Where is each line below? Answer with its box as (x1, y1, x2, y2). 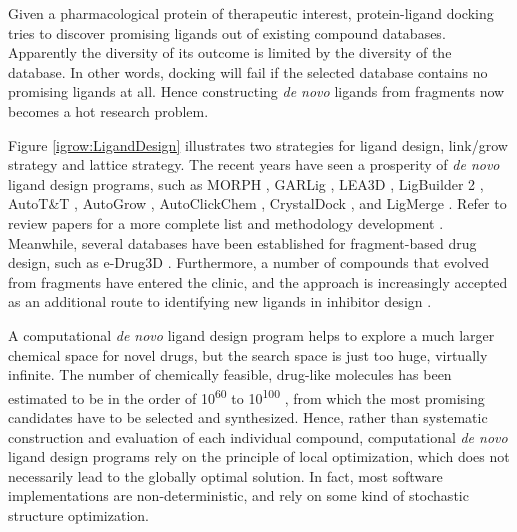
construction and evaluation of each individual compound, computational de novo (8, 426, 508, 447)
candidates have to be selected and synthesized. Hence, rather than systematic (8, 406, 488, 427)
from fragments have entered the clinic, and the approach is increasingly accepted (8, 271, 508, 292)
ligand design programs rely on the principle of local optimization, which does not (8, 446, 510, 467)
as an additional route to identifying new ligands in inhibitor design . (8, 291, 432, 312)
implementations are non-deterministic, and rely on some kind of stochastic (8, 485, 469, 506)
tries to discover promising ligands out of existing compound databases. (8, 22, 446, 43)
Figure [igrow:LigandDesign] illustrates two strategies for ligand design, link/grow (8, 134, 508, 155)
